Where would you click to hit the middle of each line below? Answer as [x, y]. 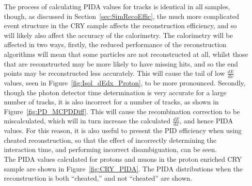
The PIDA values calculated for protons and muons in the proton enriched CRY [123, 159]
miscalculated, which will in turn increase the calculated [87, 121]
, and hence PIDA [206, 121]
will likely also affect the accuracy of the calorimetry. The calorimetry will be [118, 35]
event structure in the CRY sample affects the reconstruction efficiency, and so [120, 25]
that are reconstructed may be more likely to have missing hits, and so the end [121, 63]
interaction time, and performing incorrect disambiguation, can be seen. [110, 149]
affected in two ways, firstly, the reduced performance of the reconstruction [115, 44]
